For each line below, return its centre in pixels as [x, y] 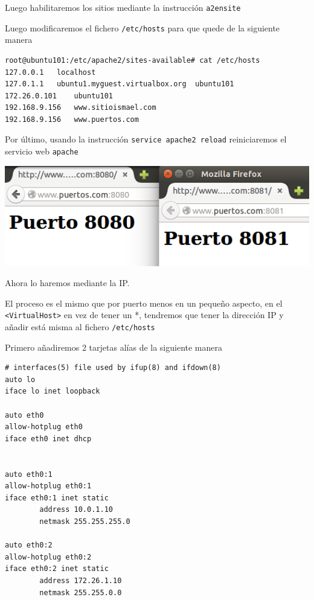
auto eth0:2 [29, 545]
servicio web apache [42, 151]
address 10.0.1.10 [76, 510]
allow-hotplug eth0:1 [48, 486]
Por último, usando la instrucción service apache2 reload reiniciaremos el [146, 139]
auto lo [20, 379]
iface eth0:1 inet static [57, 498]
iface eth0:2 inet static [57, 569]
